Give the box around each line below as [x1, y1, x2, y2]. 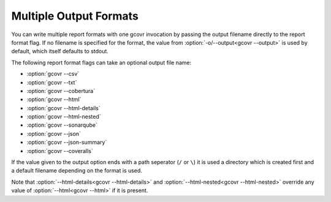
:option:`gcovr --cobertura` [26, 87, 95, 94]
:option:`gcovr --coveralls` [26, 147, 93, 154]
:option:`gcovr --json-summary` [26, 138, 107, 146]
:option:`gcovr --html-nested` [26, 113, 101, 121]
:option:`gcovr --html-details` [26, 104, 101, 111]
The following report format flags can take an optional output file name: [11, 59, 192, 66]
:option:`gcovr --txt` [26, 78, 77, 86]
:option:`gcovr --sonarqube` [26, 121, 97, 129]
